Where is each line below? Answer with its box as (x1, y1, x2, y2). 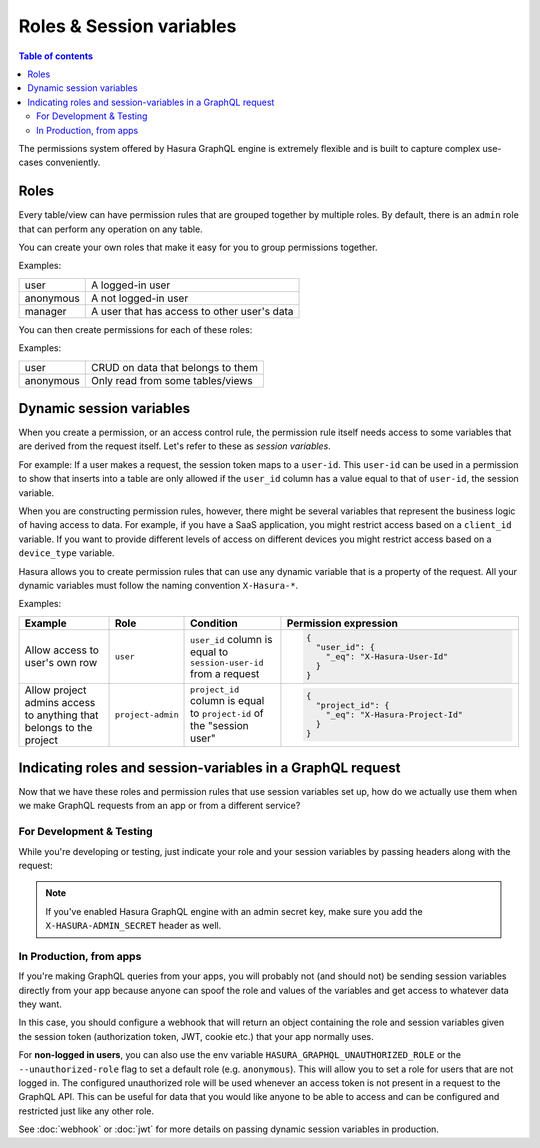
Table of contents (18, 50, 94, 62)
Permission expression (286, 616, 399, 630)
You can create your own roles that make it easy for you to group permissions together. (18, 241, 378, 253)
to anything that (24, 708, 99, 722)
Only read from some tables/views (90, 373, 254, 387)
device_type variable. (18, 547, 115, 559)
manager (24, 304, 67, 318)
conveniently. (45, 156, 101, 169)
